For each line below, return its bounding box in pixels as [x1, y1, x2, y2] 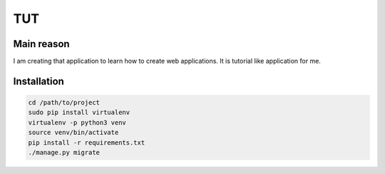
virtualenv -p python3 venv [28, 118, 126, 126]
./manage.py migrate [28, 148, 100, 157]
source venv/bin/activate [28, 128, 119, 137]
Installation [13, 75, 64, 87]
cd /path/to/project [28, 98, 100, 107]
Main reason [13, 38, 71, 50]
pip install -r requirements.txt [28, 138, 145, 146]
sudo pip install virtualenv [28, 108, 130, 117]
